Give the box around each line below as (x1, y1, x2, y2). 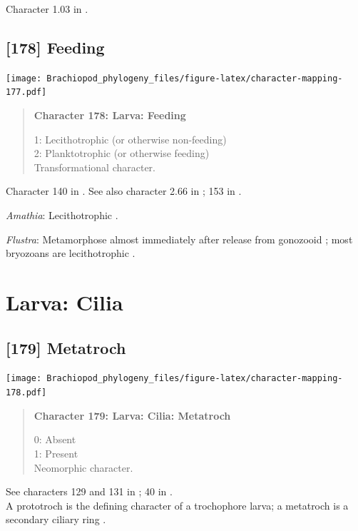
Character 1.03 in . (6, 1, 88, 16)
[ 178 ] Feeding (6, 36, 105, 58)
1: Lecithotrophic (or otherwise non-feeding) (34, 131, 227, 146)
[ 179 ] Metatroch (6, 336, 126, 358)
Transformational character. (34, 159, 155, 174)
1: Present (34, 445, 78, 460)
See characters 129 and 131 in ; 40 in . (6, 484, 173, 499)
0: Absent (34, 432, 76, 447)
